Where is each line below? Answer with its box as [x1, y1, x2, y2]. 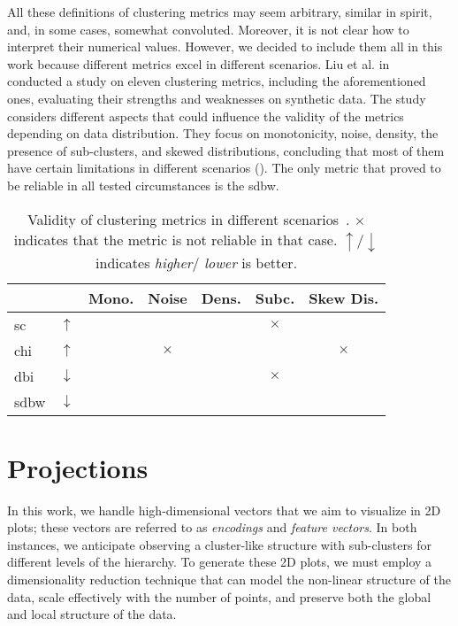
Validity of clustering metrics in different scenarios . [27, 208, 350, 229]
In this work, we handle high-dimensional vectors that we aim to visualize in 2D [7, 500, 441, 519]
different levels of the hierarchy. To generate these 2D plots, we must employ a [7, 553, 432, 571]
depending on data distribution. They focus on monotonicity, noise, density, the [7, 124, 439, 143]
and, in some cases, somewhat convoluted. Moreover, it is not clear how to [7, 19, 409, 38]
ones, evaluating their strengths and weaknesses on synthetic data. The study [7, 89, 426, 107]
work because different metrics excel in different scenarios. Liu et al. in [7, 54, 390, 73]
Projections [7, 449, 149, 485]
